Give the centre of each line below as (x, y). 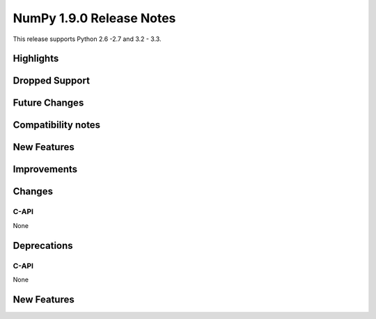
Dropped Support (52, 81)
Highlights (36, 59)
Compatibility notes (57, 125)
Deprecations (43, 246)
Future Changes (48, 103)
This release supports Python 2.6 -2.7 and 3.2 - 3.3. (87, 39)
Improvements (45, 169)
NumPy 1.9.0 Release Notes (94, 18)
